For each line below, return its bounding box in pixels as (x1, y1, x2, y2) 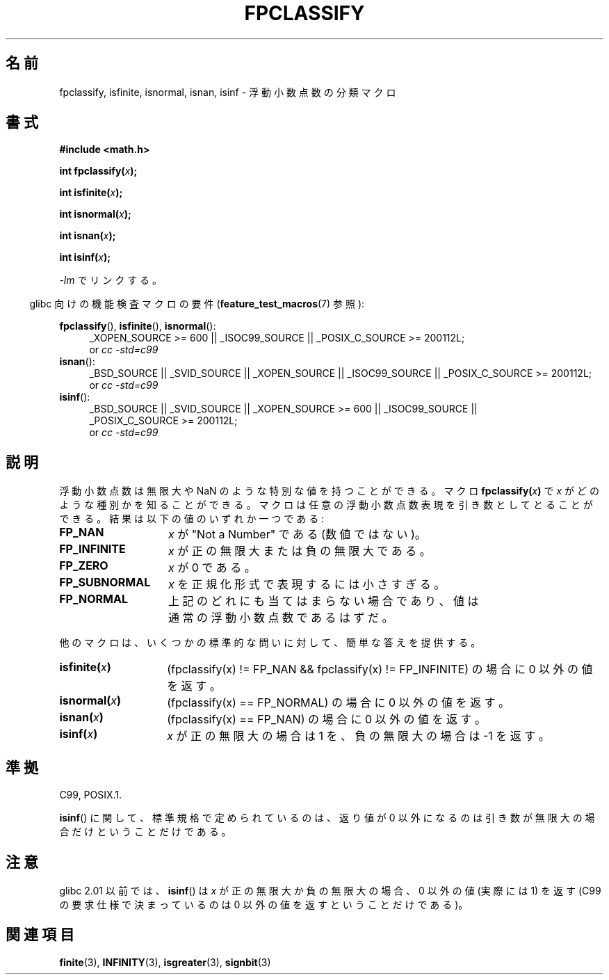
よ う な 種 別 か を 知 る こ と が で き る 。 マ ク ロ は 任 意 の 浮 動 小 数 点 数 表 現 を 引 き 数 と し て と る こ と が (59, 499, 593, 511)
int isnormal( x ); (59, 208, 131, 220)
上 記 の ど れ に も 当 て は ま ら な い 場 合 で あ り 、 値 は (168, 594, 479, 609)
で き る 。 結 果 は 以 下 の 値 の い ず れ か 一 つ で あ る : (59, 513, 325, 525)
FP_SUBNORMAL (59, 575, 151, 590)
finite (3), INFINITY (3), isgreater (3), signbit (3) (59, 956, 271, 968)
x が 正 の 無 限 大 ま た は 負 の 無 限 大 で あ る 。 (168, 544, 431, 559)
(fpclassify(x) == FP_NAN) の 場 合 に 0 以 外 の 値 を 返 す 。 (167, 712, 487, 727)
